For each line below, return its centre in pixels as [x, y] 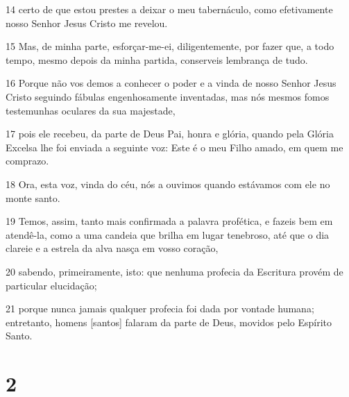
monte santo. [33, 197]
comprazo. [27, 161]
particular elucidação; [51, 285]
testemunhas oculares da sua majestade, [91, 110]
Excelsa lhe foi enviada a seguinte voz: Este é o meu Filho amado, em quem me [174, 147]
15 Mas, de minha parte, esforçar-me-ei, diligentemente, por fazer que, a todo [170, 46]
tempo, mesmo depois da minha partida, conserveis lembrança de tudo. [157, 59]
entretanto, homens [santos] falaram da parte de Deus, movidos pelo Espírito [169, 322]
